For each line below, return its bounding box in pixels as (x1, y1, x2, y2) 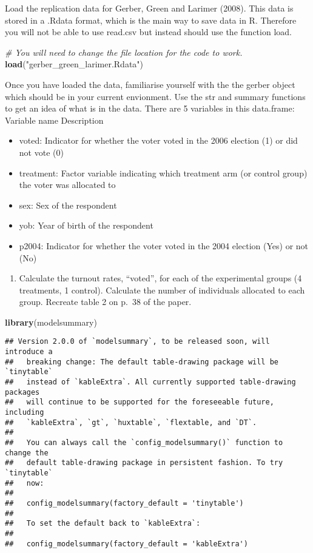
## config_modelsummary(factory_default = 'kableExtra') (5, 539, 248, 548)
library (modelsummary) (5, 315, 97, 328)
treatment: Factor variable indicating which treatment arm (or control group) (19, 166, 308, 179)
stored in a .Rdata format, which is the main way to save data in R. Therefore (5, 13, 297, 26)
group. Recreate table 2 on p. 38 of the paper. (19, 295, 192, 308)
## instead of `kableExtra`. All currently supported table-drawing (5, 378, 296, 387)
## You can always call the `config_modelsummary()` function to (5, 438, 283, 447)
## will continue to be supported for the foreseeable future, (5, 398, 274, 407)
